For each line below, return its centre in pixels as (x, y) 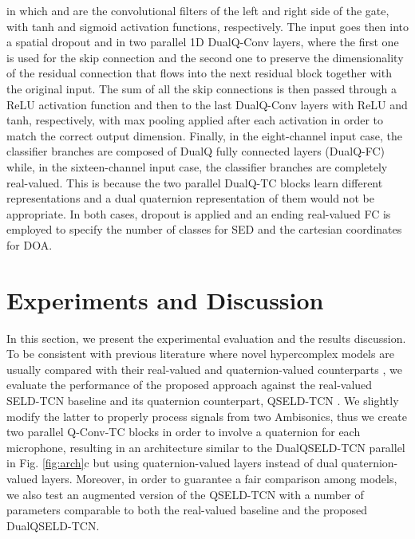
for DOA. (30, 244)
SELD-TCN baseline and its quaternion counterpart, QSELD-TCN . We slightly (203, 400)
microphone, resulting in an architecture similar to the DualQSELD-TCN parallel (206, 447)
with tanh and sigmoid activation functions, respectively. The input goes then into (207, 26)
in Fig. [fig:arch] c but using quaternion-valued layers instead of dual (172, 463)
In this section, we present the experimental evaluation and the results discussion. (206, 338)
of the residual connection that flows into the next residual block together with (199, 73)
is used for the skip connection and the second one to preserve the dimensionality (205, 57)
